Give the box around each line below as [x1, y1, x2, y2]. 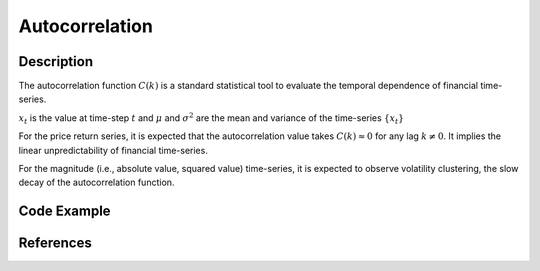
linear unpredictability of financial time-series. [18, 144, 209, 156]
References [18, 235, 92, 252]
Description [18, 53, 94, 70]
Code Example [18, 203, 111, 220]
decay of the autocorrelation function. [18, 176, 175, 189]
